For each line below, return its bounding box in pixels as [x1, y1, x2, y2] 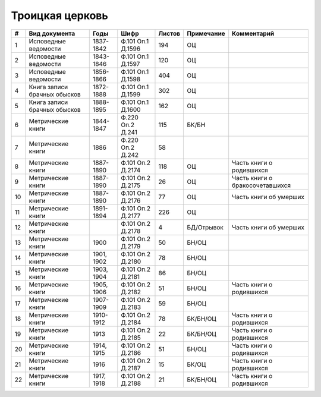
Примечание [187, 29, 225, 37]
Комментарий [232, 29, 275, 37]
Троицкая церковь [11, 9, 108, 22]
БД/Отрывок [187, 223, 224, 231]
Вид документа [29, 29, 75, 37]
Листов [158, 29, 181, 37]
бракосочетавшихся [232, 181, 291, 190]
